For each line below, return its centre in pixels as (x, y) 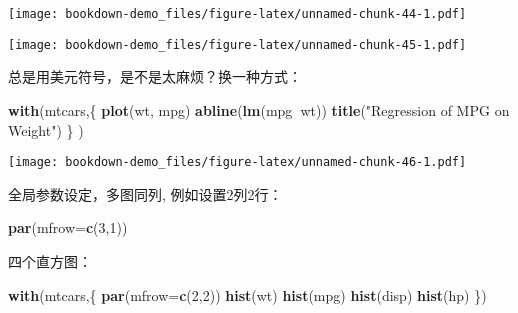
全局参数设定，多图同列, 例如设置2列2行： (145, 193)
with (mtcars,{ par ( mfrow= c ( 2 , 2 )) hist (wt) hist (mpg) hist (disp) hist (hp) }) (247, 294)
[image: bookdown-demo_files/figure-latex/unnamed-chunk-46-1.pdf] (237, 162)
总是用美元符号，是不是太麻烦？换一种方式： (155, 76)
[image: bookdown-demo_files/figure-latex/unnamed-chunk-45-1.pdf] (237, 44)
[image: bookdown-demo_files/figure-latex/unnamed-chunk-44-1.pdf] (237, 14)
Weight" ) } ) (46, 129)
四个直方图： (50, 260)
